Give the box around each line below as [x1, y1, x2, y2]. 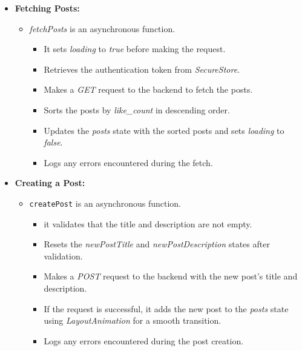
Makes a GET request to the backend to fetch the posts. [44, 83, 253, 96]
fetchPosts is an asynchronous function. [29, 22, 176, 35]
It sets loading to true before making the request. [44, 42, 226, 55]
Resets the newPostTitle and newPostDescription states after [44, 238, 270, 250]
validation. [44, 249, 83, 262]
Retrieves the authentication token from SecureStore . [44, 62, 240, 75]
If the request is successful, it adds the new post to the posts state [44, 302, 289, 315]
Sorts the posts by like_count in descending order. [44, 103, 230, 116]
